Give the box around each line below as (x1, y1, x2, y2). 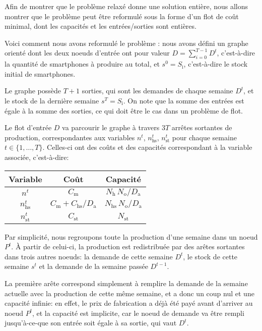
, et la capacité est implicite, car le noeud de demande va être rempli (32, 307, 244, 318)
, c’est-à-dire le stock (183, 59, 248, 69)
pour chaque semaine (172, 132, 237, 142)
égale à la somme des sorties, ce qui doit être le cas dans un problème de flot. (5, 105, 243, 116)
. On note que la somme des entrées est (123, 95, 244, 105)
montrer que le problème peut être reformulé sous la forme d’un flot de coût (5, 11, 239, 21)
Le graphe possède (5, 85, 61, 96)
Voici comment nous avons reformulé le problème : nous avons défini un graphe (5, 37, 248, 48)
